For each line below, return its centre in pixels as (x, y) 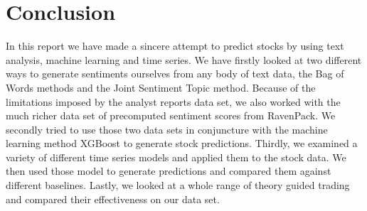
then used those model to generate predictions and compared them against (169, 171)
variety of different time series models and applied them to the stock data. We (176, 157)
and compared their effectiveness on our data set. (113, 199)
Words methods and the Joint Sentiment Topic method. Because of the (161, 87)
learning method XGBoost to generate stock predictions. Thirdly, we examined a (182, 143)
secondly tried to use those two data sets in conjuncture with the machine (167, 129)
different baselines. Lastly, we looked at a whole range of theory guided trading (178, 185)
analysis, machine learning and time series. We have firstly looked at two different (184, 59)
